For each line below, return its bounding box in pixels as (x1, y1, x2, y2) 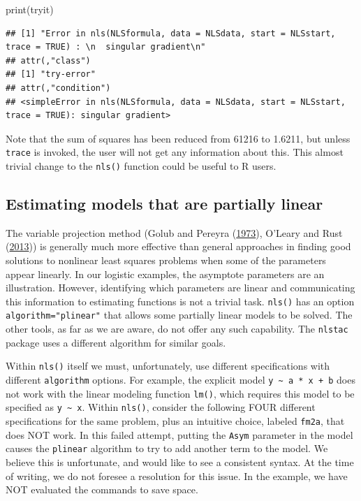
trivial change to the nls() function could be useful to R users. (6, 159, 277, 173)
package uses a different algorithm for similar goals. (6, 335, 226, 349)
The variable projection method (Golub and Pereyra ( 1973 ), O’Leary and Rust (6, 225, 343, 240)
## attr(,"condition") (6, 82, 111, 93)
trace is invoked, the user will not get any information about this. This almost (6, 145, 344, 159)
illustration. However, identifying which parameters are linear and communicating (6, 280, 355, 295)
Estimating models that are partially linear (6, 193, 323, 215)
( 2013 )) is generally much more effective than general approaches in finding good (6, 239, 351, 254)
